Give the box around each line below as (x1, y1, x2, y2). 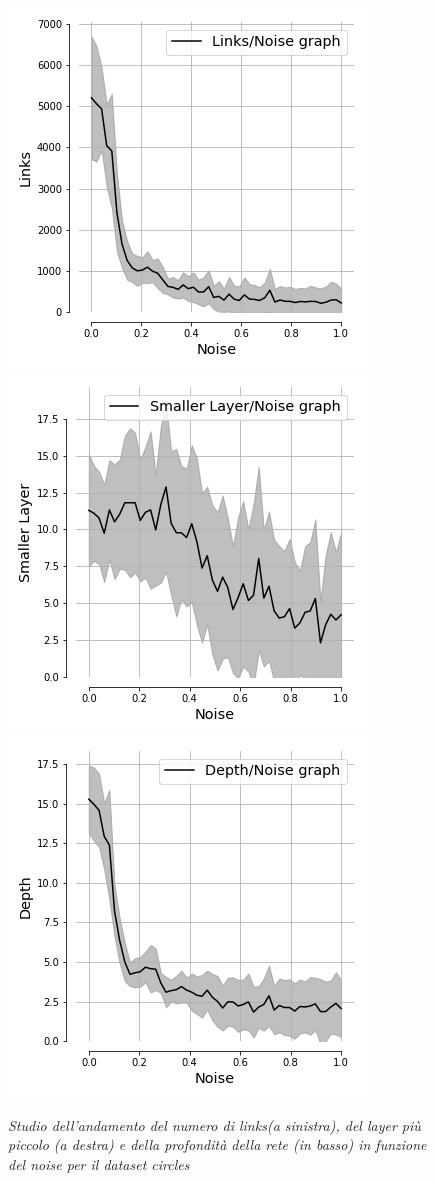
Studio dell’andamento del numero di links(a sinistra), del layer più (8, 1114, 421, 1135)
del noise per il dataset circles (8, 1153, 190, 1174)
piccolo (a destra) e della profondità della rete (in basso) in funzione (8, 1134, 427, 1155)
